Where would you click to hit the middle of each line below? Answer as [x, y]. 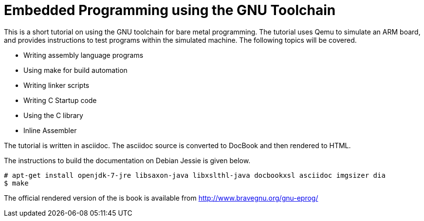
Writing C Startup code [60, 100]
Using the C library [53, 115]
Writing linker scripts [56, 85]
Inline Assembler [50, 130]
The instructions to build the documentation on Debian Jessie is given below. [127, 160]
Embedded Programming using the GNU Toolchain [170, 10]
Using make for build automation [75, 70]
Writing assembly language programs [83, 55]
